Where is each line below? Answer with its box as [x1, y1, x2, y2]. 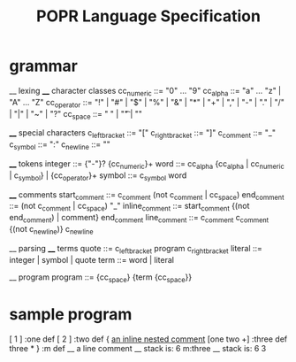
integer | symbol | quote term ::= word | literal [9, 254, 175, 265]
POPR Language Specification [36, 6, 261, 27]
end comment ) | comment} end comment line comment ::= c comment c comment [9, 212, 269, 225]
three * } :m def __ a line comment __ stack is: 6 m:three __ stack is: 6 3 [9, 343, 267, 354]
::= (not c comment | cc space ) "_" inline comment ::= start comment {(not [9, 201, 250, 213]
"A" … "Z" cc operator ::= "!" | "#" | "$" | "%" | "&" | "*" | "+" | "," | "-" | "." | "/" [9, 96, 285, 110]
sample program [9, 304, 133, 325]
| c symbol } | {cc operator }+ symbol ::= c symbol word [9, 170, 187, 182]
